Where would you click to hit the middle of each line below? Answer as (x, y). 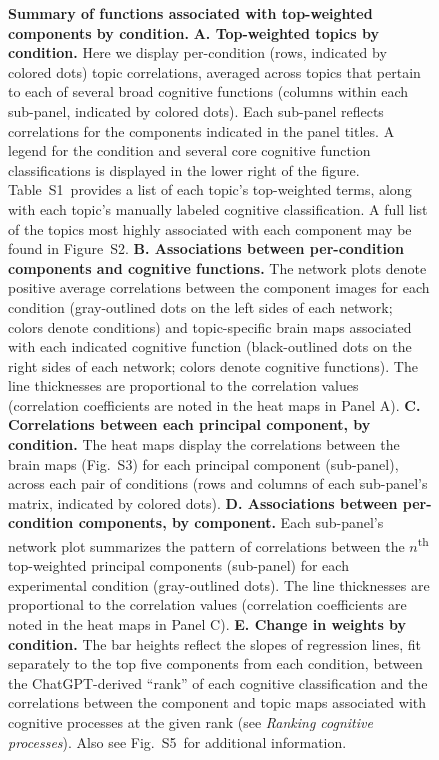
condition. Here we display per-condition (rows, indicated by (197, 52)
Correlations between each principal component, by (189, 424)
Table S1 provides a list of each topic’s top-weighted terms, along (210, 189)
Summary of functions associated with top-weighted (190, 13)
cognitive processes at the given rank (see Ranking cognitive (190, 722)
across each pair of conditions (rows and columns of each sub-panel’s (218, 483)
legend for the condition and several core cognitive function (189, 150)
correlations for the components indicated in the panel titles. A (201, 130)
